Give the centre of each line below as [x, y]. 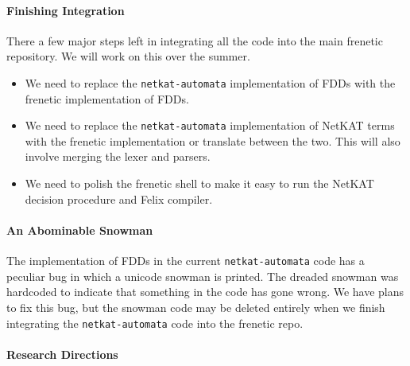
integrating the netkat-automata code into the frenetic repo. [155, 323]
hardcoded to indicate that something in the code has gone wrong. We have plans [205, 292]
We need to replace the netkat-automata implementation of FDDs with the [210, 82]
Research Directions [62, 354]
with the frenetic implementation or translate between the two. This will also [213, 140]
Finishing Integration [66, 10]
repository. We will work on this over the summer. [128, 56]
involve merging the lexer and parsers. [118, 156]
